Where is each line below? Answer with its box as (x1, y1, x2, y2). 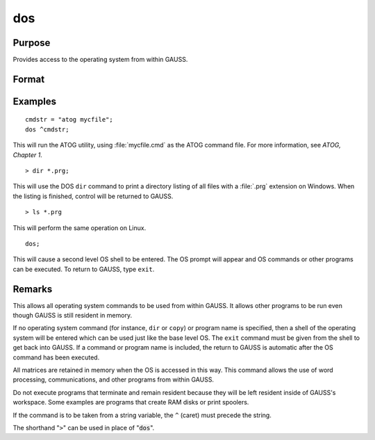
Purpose (12, 37, 51, 49)
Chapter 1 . (12, 150, 43, 159)
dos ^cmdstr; (25, 125, 69, 133)
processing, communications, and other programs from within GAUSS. (12, 375, 215, 384)
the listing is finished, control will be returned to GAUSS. (12, 192, 174, 200)
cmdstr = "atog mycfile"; (25, 115, 114, 124)
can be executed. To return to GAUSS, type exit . (12, 265, 155, 273)
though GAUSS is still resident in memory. (12, 311, 132, 320)
